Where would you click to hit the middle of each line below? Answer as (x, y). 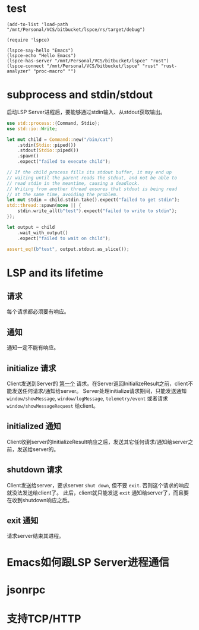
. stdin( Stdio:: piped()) (47, 145)
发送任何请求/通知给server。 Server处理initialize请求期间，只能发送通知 (99, 391)
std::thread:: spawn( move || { (44, 206)
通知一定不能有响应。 (33, 348)
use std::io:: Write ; (32, 129)
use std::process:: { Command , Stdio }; (53, 123)
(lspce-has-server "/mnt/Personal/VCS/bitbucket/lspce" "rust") (88, 61)
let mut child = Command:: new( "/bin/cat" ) (60, 139)
